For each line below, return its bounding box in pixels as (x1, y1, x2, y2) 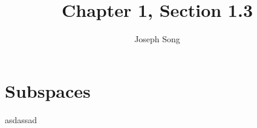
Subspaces (5, 78, 91, 103)
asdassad (5, 113, 37, 126)
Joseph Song (134, 33, 180, 45)
